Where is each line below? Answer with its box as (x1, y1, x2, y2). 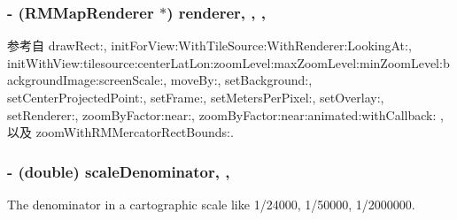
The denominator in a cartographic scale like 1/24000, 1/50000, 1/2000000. (7, 195, 415, 213)
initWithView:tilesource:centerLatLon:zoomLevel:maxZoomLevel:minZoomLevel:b (7, 53, 450, 72)
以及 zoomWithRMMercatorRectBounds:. (7, 123, 234, 141)
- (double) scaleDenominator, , (7, 160, 230, 182)
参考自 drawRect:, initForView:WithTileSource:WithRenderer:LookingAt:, (7, 36, 412, 55)
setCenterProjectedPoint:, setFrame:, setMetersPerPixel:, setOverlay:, (7, 88, 384, 106)
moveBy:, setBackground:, (170, 71, 313, 89)
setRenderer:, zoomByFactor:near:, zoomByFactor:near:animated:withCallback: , (7, 105, 444, 124)
